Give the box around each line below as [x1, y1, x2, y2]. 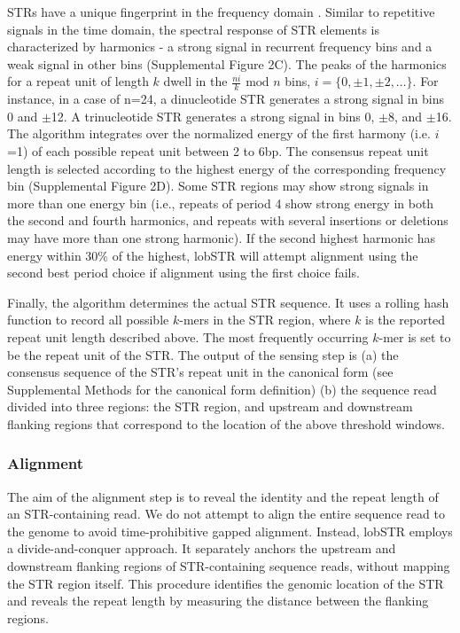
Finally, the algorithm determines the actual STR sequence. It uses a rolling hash [7, 293, 449, 311]
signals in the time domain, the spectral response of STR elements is [7, 20, 379, 38]
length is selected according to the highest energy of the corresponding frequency [7, 159, 447, 177]
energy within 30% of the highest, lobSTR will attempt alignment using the [7, 246, 418, 264]
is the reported [365, 310, 446, 329]
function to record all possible [7, 310, 169, 329]
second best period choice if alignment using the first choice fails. [7, 263, 360, 282]
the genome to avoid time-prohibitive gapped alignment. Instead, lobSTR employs [7, 521, 453, 540]
